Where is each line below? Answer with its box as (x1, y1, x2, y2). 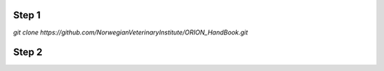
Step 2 (13, 46, 43, 58)
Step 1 (13, 9, 41, 21)
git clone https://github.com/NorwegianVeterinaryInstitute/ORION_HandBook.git (13, 28, 248, 37)
